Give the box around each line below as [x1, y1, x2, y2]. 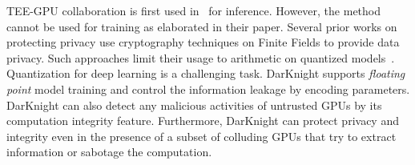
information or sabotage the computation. [6, 143, 212, 160]
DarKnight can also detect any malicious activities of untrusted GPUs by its [6, 96, 382, 113]
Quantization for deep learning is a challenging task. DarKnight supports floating [6, 65, 405, 82]
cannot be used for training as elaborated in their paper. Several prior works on [6, 18, 397, 34]
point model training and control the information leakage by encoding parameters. [6, 80, 410, 97]
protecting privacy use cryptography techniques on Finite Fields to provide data [6, 34, 400, 50]
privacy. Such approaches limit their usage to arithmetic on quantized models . [6, 49, 395, 66]
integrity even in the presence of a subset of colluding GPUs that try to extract [6, 127, 397, 144]
